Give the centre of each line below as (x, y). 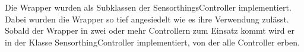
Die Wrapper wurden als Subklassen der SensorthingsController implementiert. (148, 7)
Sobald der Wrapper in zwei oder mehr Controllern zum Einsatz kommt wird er (150, 30)
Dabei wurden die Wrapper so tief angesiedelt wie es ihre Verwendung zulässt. (147, 19)
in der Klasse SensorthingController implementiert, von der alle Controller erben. (152, 42)
